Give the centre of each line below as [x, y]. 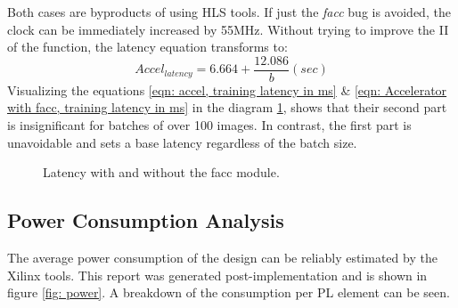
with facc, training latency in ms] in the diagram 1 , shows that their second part [227, 107]
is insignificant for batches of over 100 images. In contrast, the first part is [209, 125]
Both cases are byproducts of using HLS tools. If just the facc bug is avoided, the [229, 12]
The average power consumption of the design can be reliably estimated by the [222, 258]
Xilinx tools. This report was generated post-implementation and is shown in [217, 275]
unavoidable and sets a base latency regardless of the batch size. [182, 142]
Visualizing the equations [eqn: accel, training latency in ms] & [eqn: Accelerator [227, 89]
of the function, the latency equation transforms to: [147, 47]
